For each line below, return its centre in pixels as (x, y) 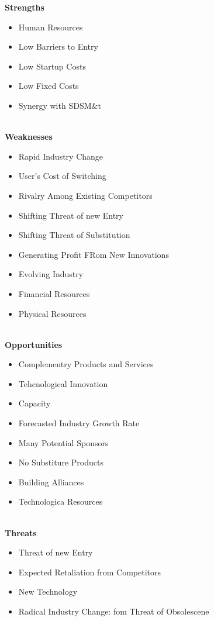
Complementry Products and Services (86, 364)
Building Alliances (51, 482)
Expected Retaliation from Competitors (90, 572)
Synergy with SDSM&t (60, 105)
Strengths (25, 7)
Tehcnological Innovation (63, 383)
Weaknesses (29, 137)
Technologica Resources (61, 501)
